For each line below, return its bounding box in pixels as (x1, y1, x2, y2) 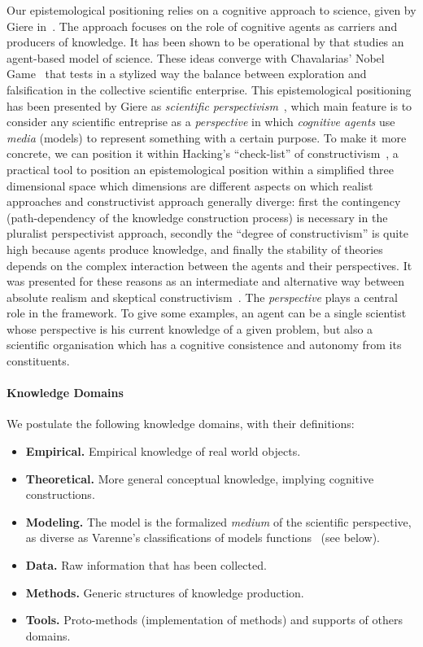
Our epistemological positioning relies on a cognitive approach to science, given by (7, 2, 416, 18)
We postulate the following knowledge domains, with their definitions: (7, 415, 355, 432)
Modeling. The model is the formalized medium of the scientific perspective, (25, 513, 412, 530)
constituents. (7, 352, 70, 369)
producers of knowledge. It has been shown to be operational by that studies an (7, 33, 404, 50)
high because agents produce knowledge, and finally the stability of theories (7, 240, 383, 257)
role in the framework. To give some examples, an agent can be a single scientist (7, 304, 407, 321)
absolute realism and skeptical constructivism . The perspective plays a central (7, 288, 398, 305)
